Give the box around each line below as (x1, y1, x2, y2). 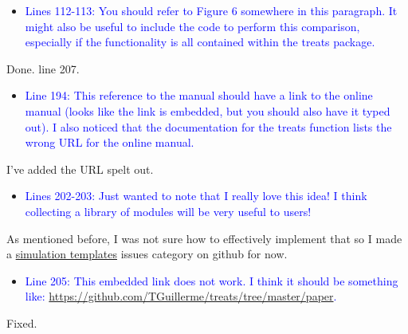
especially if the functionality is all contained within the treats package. (25, 33, 375, 50)
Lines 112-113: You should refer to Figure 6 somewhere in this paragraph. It (25, 2, 398, 18)
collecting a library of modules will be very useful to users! (25, 202, 312, 219)
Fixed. (6, 314, 37, 331)
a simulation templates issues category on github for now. (6, 246, 288, 262)
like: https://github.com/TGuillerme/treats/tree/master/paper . (25, 288, 337, 305)
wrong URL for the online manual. (25, 134, 194, 151)
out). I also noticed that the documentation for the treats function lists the (25, 118, 392, 135)
